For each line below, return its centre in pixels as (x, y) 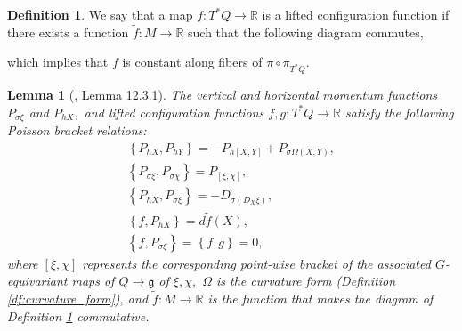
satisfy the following (400, 112)
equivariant (37, 281)
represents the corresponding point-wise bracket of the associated (256, 263)
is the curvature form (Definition (306, 281)
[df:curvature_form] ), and (78, 299)
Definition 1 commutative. (78, 315)
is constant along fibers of (192, 62)
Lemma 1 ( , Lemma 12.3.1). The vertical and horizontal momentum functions (223, 95)
